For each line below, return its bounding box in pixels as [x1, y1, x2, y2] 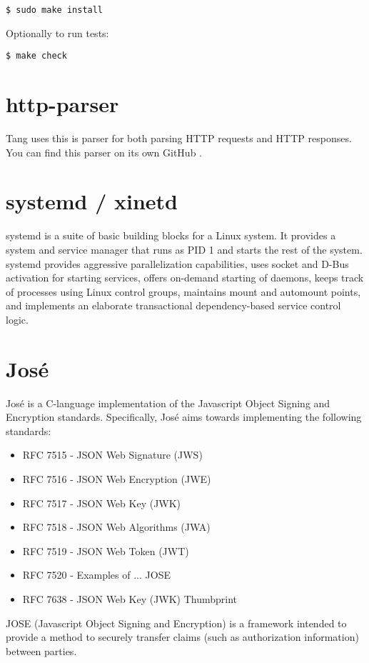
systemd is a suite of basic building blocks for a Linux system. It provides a [6, 228, 336, 243]
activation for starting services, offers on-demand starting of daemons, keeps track [6, 270, 364, 285]
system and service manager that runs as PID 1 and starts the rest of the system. [6, 241, 363, 256]
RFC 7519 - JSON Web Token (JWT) [22, 543, 189, 558]
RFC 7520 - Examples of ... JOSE [22, 567, 171, 582]
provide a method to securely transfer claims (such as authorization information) [6, 629, 359, 644]
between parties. [6, 643, 77, 658]
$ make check [6, 51, 67, 61]
